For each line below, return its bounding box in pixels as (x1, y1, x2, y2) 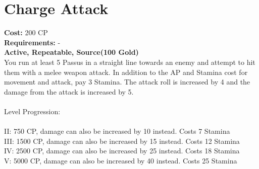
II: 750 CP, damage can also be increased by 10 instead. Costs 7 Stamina (4, 126, 230, 136)
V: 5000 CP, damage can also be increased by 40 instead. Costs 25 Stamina (4, 155, 237, 165)
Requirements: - (4, 37, 61, 47)
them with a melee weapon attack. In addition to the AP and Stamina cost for (4, 66, 248, 77)
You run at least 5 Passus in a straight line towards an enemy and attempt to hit (4, 56, 255, 67)
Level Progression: (4, 106, 61, 116)
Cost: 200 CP (4, 27, 48, 38)
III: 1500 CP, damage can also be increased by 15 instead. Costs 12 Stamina (4, 135, 240, 146)
